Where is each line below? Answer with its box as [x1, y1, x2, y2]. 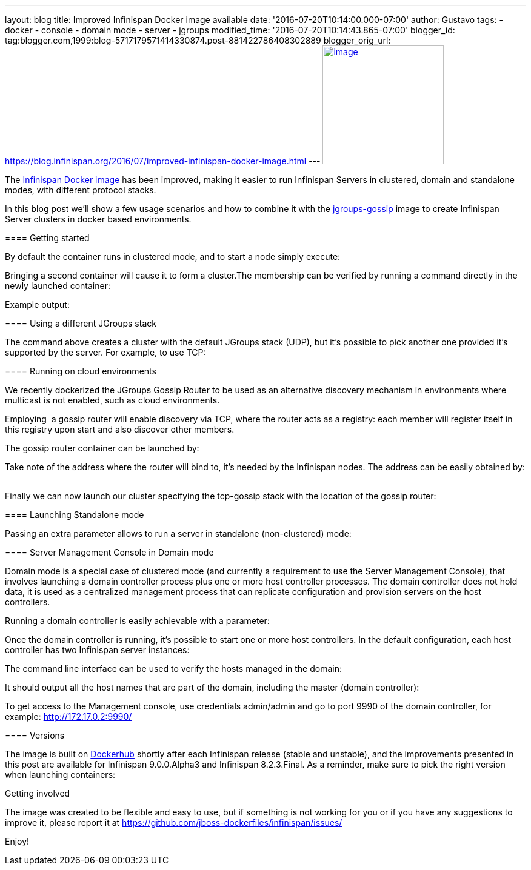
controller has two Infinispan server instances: [5, 645, 190, 655]
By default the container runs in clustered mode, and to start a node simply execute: [5, 251, 341, 262]
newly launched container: [5, 281, 110, 291]
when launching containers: [5, 769, 116, 780]
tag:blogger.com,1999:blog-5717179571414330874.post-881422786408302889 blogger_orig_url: [5, 35, 391, 45]
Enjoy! [5, 836, 30, 846]
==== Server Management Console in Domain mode [5, 547, 214, 557]
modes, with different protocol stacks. [5, 185, 156, 195]
